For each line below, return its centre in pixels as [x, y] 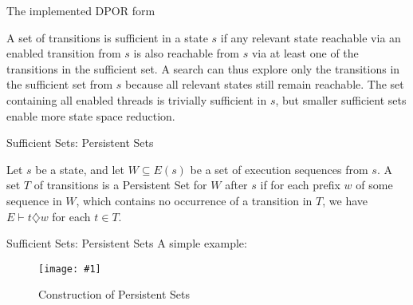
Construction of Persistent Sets [114, 294]
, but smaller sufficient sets [341, 99]
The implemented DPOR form [81, 10]
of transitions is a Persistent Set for [120, 185]
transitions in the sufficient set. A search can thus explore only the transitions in [203, 68]
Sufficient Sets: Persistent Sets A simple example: [127, 243]
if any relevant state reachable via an [311, 37]
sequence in [34, 200]
